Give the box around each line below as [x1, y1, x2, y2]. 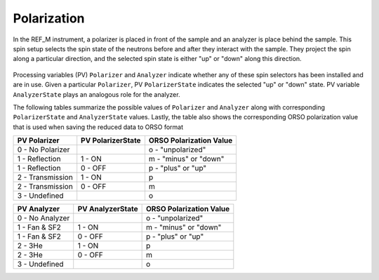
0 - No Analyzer [17, 213, 70, 223]
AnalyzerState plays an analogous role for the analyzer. [13, 90, 180, 98]
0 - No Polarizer [17, 145, 70, 154]
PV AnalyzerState [77, 204, 138, 214]
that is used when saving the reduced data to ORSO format [13, 123, 184, 131]
